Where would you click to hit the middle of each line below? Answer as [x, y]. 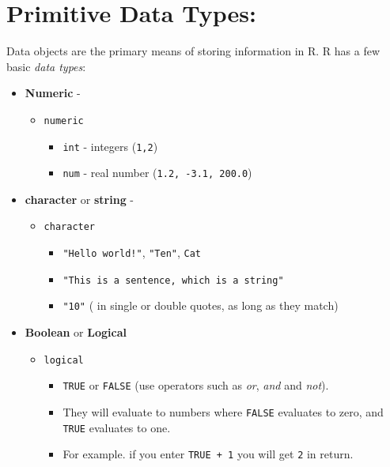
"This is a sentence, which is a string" [173, 280]
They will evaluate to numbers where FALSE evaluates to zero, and [223, 412]
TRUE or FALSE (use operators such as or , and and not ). [196, 385]
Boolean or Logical [76, 332]
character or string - [80, 199]
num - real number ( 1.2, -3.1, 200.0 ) [157, 173]
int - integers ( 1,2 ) [110, 146]
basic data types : [46, 66]
